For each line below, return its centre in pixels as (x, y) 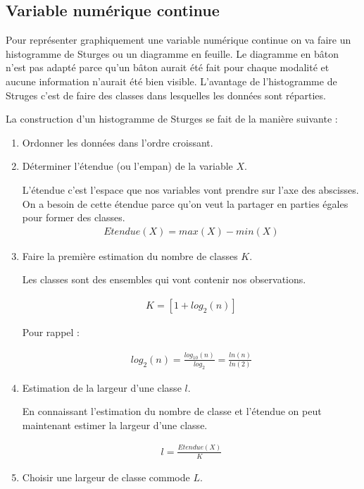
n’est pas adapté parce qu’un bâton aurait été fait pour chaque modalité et (168, 67)
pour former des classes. (74, 217)
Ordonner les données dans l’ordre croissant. (118, 142)
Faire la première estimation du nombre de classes (130, 255)
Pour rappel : (51, 332)
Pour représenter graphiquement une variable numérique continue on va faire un (178, 40)
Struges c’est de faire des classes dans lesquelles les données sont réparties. (166, 95)
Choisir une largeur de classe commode (106, 477)
